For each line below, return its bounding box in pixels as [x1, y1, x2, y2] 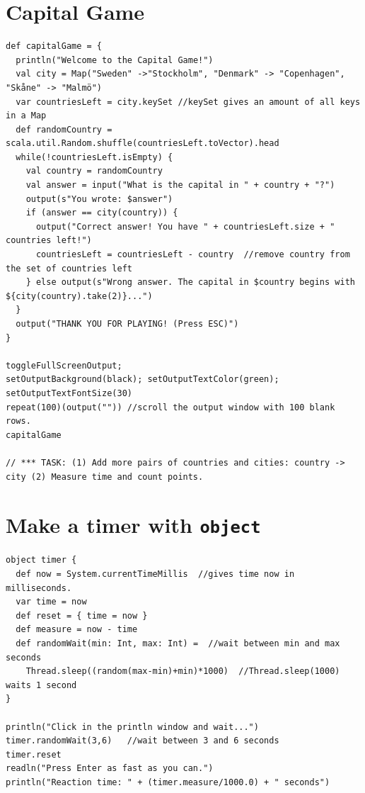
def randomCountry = [16, 124, 112, 135]
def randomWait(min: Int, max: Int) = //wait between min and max [16, 638, 340, 648]
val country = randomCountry [25, 166, 163, 176]
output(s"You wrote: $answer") [25, 193, 173, 204]
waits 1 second [6, 680, 77, 690]
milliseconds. [6, 583, 72, 593]
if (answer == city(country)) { [25, 208, 178, 218]
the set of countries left [6, 263, 132, 274]
